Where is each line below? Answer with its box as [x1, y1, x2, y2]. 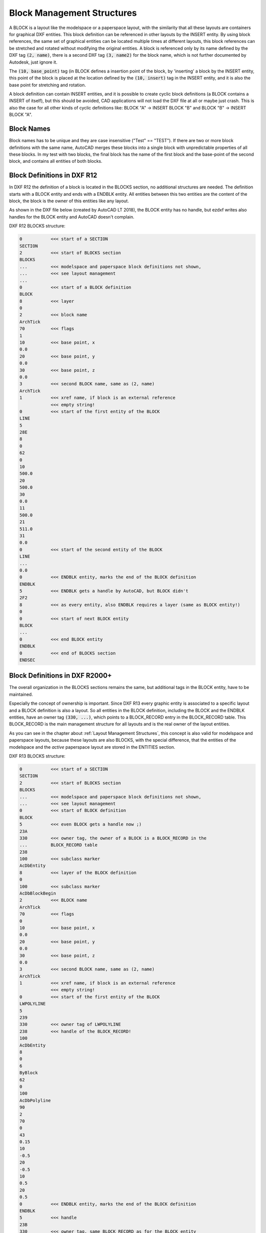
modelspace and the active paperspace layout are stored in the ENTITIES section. [9, 744, 175, 750]
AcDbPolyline [19, 1097, 51, 1103]
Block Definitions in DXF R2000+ [9, 671, 112, 680]
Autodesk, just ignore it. [9, 59, 58, 65]
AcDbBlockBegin [19, 891, 56, 896]
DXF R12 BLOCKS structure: [9, 223, 66, 229]
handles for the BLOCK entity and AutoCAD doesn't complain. [9, 214, 134, 219]
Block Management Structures [9, 7, 137, 18]
